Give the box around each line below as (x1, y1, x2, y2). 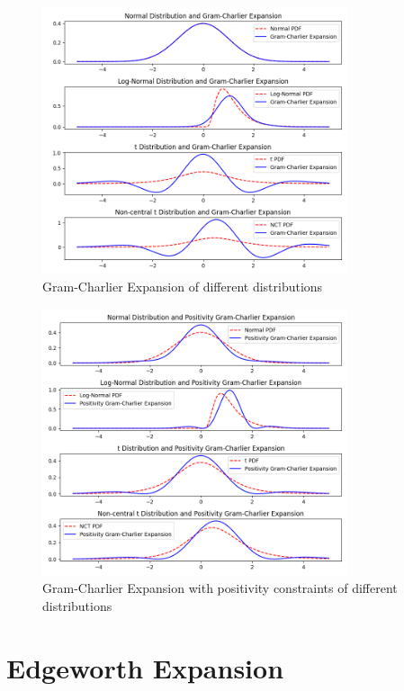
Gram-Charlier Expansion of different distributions (42, 277, 323, 296)
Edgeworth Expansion (6, 649, 284, 686)
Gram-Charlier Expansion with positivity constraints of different (42, 579, 398, 597)
